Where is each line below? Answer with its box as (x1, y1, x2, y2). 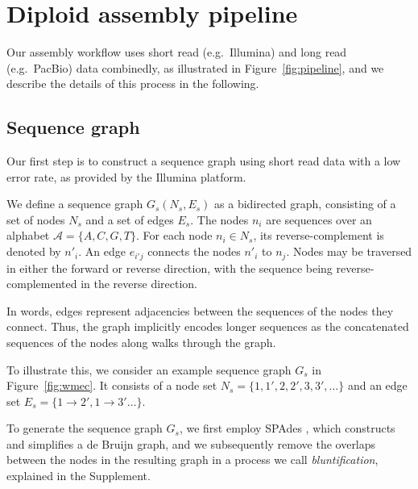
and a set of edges (85, 211, 174, 228)
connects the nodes (147, 243, 241, 260)
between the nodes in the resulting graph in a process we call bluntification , (6, 451, 379, 468)
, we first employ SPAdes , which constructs (179, 420, 395, 437)
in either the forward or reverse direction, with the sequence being (6, 259, 333, 276)
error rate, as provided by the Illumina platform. (6, 168, 246, 185)
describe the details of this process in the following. (6, 75, 259, 92)
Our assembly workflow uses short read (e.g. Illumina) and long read (6, 44, 347, 61)
